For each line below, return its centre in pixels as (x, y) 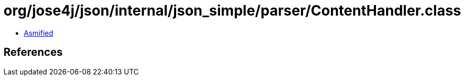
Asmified (39, 33)
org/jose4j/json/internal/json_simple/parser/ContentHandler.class (232, 11)
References (33, 52)
